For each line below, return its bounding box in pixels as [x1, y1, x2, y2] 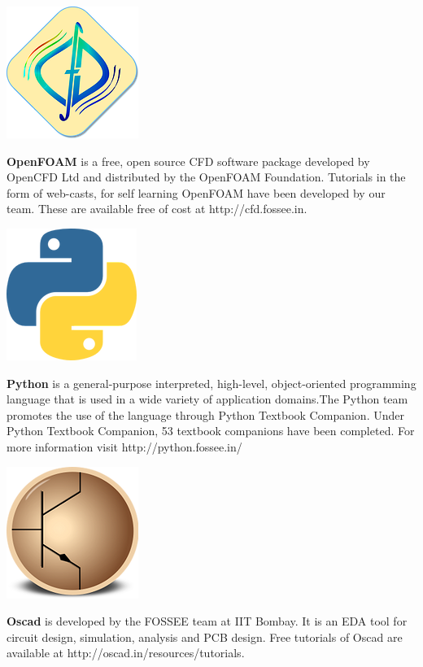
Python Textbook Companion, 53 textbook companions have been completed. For [7, 422, 415, 439]
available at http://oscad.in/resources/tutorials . [7, 644, 245, 661]
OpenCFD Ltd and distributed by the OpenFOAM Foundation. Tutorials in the [7, 168, 406, 185]
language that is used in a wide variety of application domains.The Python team [7, 390, 408, 408]
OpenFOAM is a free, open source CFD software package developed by [7, 152, 370, 169]
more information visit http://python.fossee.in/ [7, 438, 242, 455]
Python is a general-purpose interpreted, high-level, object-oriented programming [7, 374, 416, 391]
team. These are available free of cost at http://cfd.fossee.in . [7, 200, 307, 217]
